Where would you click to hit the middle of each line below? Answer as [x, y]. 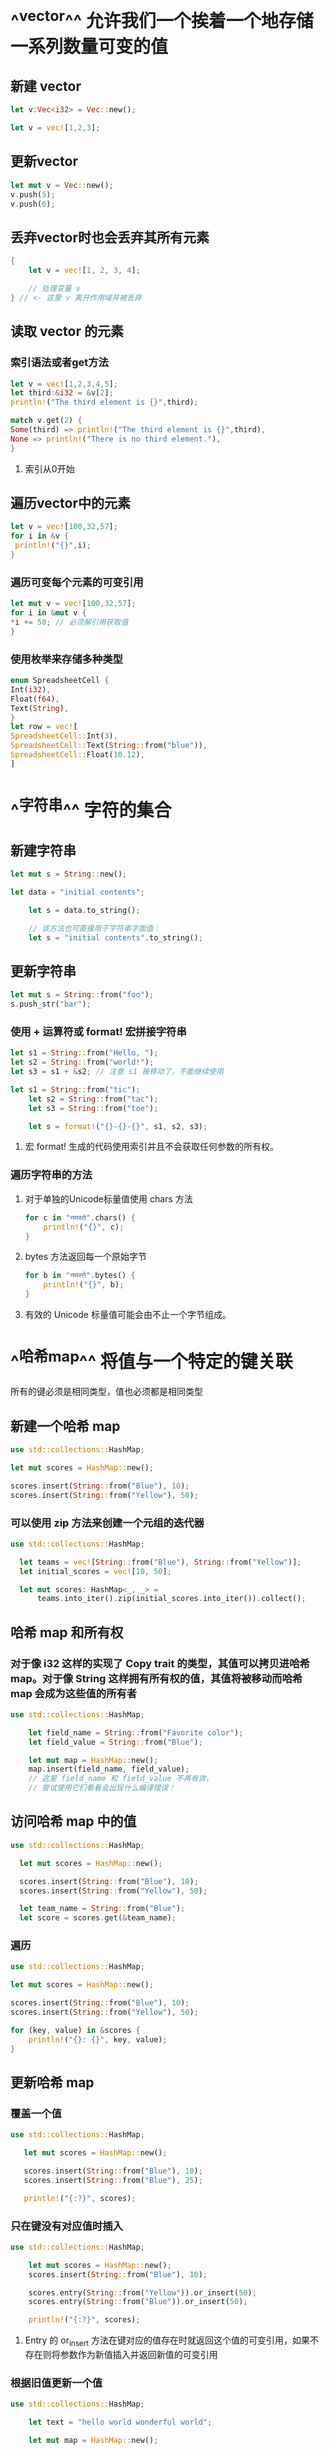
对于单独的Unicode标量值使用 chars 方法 [108, 1198]
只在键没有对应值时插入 [66, 2226]
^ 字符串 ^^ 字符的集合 [91, 808]
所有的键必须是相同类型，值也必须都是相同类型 [106, 1392]
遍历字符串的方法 [51, 1175]
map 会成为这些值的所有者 [74, 1693]
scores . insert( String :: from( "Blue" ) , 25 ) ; [113, 2180]
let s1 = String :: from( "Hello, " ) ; [84, 1053]
